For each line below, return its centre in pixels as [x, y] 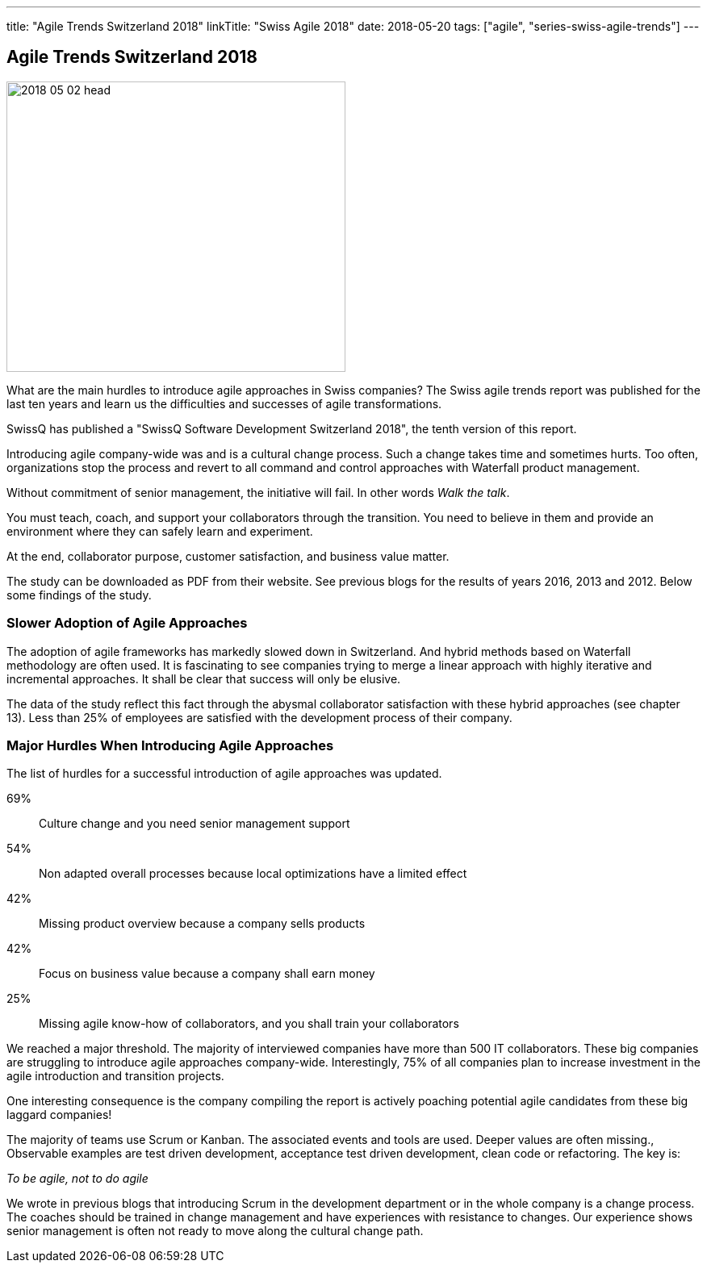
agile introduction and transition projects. [115, 1076]
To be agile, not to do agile [77, 1179]
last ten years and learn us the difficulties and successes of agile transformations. [224, 403]
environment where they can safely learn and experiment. [160, 531]
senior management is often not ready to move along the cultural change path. [215, 1231]
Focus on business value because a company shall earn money [207, 974]
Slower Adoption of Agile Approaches [127, 623]
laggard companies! [59, 1115]
